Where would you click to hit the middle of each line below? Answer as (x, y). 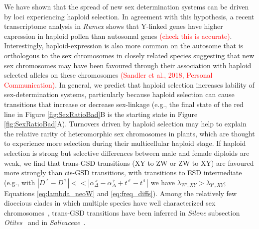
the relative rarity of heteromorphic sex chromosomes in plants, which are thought (129, 133)
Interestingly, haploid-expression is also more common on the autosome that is (124, 46)
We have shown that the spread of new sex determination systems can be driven (127, 6)
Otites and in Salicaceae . (45, 222)
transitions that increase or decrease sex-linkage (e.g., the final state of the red (124, 104)
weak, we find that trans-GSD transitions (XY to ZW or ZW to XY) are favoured (129, 163)
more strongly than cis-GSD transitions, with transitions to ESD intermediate (123, 172)
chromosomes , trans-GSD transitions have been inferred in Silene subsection (122, 212)
